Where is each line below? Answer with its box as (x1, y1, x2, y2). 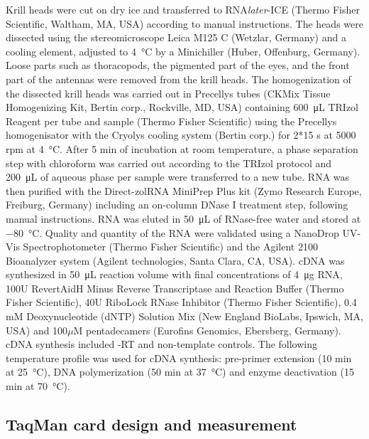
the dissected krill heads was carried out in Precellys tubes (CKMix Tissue (6, 85, 331, 100)
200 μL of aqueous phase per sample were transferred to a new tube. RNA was (6, 169, 350, 184)
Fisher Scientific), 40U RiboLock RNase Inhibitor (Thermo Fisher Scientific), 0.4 (6, 295, 357, 310)
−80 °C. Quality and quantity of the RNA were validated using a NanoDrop (6, 225, 339, 240)
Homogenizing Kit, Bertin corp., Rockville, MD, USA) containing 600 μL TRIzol (6, 100, 359, 115)
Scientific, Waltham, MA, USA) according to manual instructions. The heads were (6, 16, 363, 31)
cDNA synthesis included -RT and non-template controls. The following (6, 337, 318, 351)
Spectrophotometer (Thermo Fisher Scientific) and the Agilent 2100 (23, 239, 318, 254)
